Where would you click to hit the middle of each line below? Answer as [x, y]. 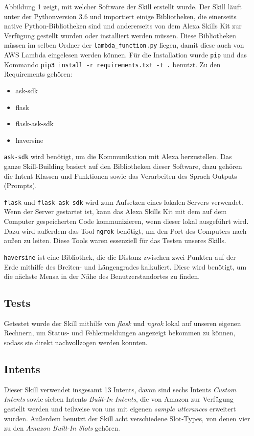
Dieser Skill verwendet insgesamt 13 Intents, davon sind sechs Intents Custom [120, 389]
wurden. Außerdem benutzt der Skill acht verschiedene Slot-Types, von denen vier [127, 418]
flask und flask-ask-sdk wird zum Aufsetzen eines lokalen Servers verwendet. [124, 202]
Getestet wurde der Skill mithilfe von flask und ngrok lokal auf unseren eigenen [123, 323]
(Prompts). [21, 185]
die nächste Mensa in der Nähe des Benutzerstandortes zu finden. [102, 276]
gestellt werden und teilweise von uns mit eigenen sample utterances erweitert [120, 409]
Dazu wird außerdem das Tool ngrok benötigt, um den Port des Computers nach [125, 231]
